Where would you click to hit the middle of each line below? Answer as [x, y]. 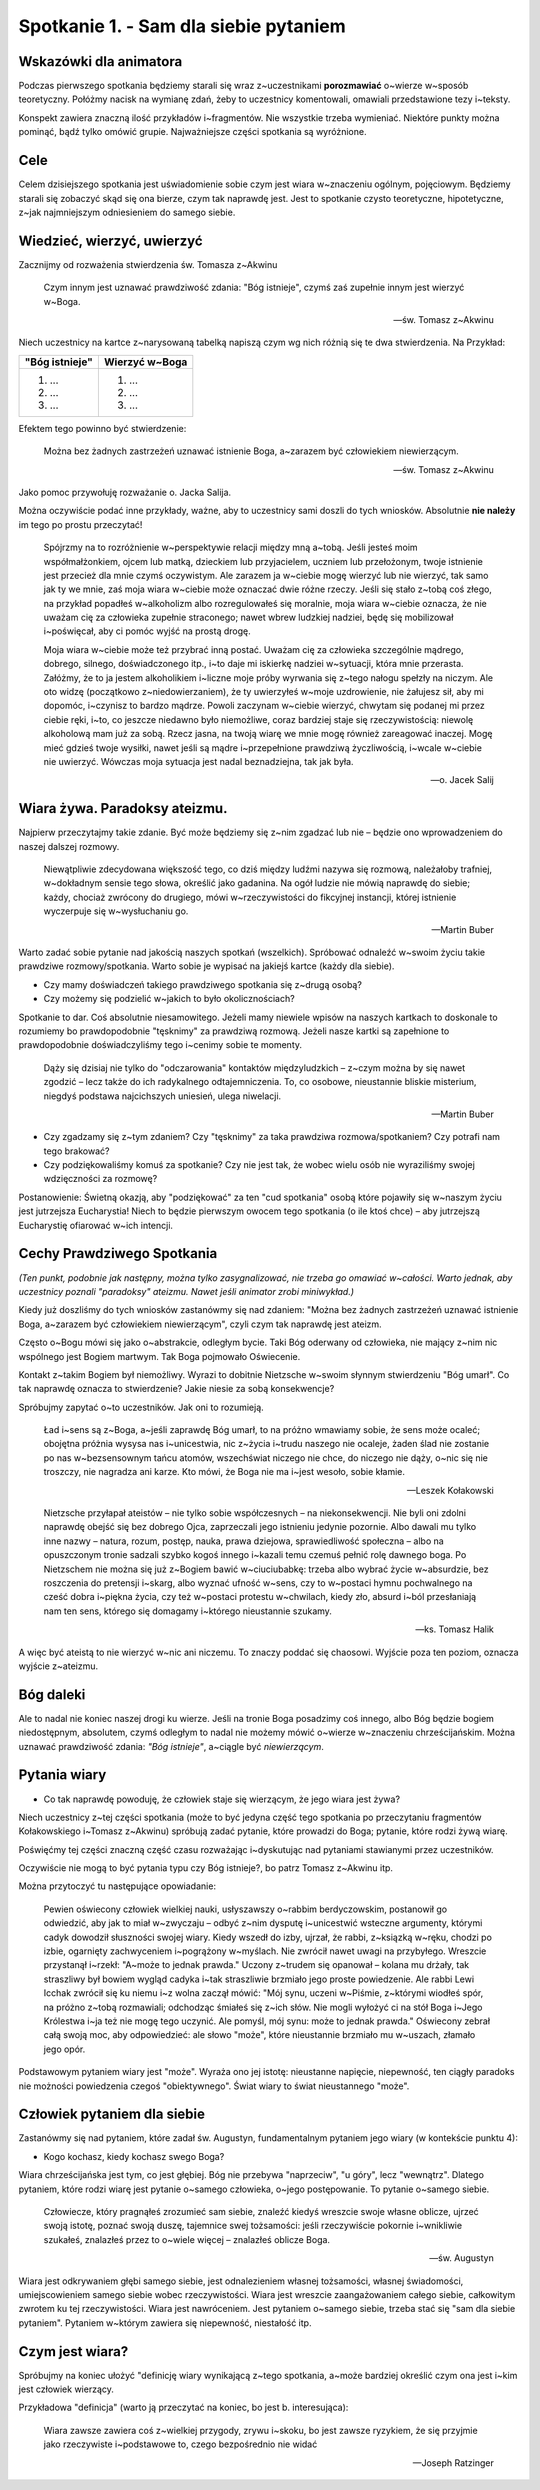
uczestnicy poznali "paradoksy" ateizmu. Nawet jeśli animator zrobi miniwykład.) [186, 1291]
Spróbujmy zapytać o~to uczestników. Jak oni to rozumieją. [141, 1407]
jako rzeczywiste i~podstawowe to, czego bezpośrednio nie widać [180, 2444]
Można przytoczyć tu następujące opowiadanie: [117, 1886]
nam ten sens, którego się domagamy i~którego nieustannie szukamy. [187, 1611]
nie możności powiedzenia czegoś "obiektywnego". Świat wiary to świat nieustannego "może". [214, 2086]
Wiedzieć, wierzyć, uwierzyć [111, 240]
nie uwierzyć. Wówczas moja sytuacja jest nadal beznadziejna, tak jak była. [198, 761]
